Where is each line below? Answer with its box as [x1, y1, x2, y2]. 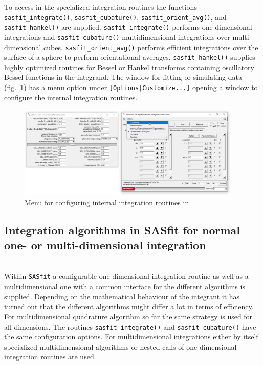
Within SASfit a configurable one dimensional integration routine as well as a [4, 271, 249, 282]
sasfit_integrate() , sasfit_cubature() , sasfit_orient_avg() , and [4, 11, 227, 22]
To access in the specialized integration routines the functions [4, 2, 197, 12]
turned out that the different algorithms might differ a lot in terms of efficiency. [4, 301, 254, 312]
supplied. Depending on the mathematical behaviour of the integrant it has [4, 291, 240, 302]
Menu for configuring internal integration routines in [25, 197, 189, 207]
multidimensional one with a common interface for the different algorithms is [4, 281, 245, 292]
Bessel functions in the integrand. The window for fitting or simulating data [4, 72, 242, 82]
